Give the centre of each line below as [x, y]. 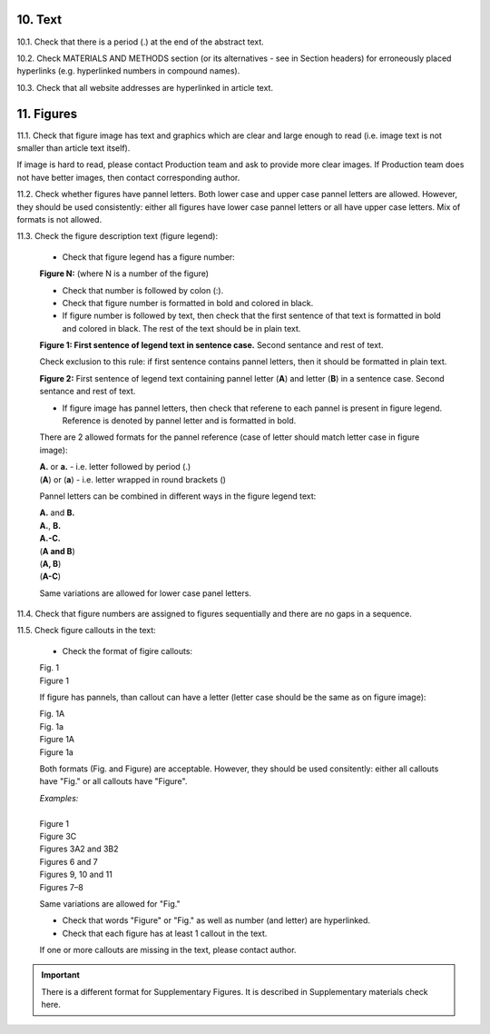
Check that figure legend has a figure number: [148, 257]
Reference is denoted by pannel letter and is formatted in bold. [179, 421]
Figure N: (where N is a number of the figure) [124, 273]
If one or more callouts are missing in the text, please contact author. [168, 950]
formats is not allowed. [59, 219]
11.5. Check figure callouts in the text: [86, 631]
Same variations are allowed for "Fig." [110, 903]
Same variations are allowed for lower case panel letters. [145, 593]
